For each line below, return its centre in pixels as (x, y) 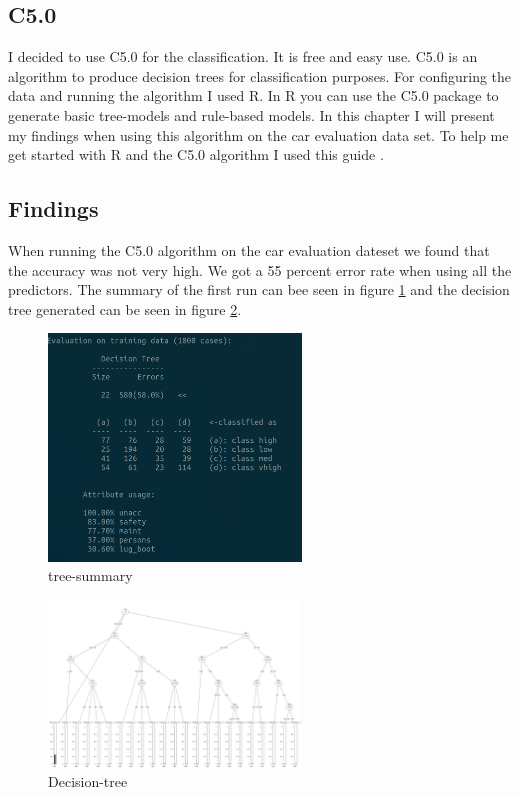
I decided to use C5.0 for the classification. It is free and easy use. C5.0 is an (243, 56)
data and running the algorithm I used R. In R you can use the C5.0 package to (253, 95)
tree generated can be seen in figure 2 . (125, 308)
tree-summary (90, 575)
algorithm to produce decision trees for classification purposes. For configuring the (260, 75)
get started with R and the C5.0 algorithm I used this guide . (196, 154)
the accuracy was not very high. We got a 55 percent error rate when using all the (260, 269)
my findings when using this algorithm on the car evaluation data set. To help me (258, 134)
